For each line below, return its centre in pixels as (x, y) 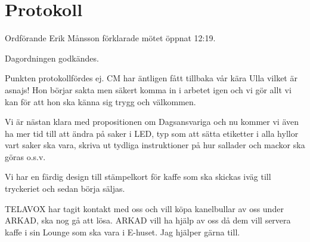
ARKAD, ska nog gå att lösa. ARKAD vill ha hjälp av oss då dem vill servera (148, 220)
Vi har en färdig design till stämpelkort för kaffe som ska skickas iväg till (138, 177)
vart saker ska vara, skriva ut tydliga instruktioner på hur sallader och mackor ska (155, 145)
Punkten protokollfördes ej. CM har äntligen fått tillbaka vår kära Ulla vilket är (151, 78)
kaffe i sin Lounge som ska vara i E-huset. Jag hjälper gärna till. (123, 232)
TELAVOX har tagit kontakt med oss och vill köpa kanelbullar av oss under (144, 208)
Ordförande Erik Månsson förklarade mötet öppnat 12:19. (110, 38)
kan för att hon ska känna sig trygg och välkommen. (100, 101)
